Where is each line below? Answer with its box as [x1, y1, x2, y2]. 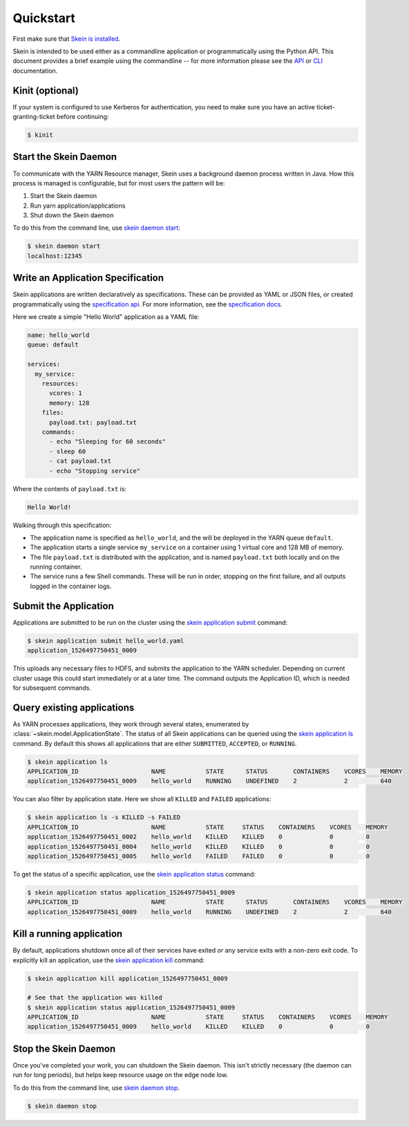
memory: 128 [49, 398, 90, 407]
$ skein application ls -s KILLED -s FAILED [27, 814, 181, 821]
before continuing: [56, 113, 109, 121]
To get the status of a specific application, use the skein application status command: [12, 870, 256, 878]
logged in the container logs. [30, 582, 112, 590]
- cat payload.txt [49, 457, 112, 465]
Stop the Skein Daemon [12, 1043, 116, 1054]
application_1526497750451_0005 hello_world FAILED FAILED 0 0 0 [27, 852, 370, 860]
